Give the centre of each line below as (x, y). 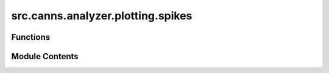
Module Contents (45, 56)
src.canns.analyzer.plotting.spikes (102, 16)
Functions (31, 37)
